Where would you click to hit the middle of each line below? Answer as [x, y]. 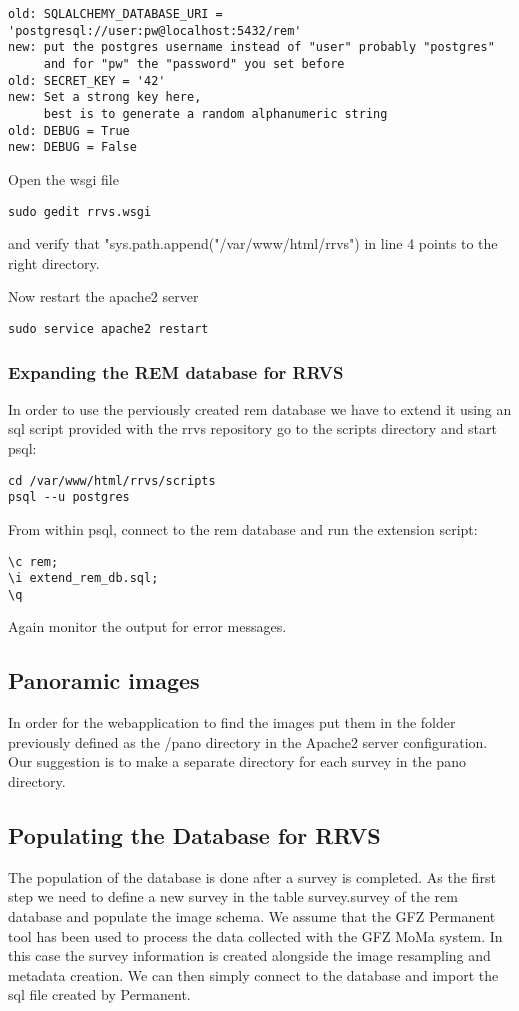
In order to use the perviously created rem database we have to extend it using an [260, 408]
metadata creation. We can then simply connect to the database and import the [253, 974]
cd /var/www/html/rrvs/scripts [112, 480]
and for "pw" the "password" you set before [194, 63]
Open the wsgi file [63, 178]
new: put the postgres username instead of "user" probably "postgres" [251, 47]
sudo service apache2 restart [108, 328]
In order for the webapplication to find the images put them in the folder [232, 722]
